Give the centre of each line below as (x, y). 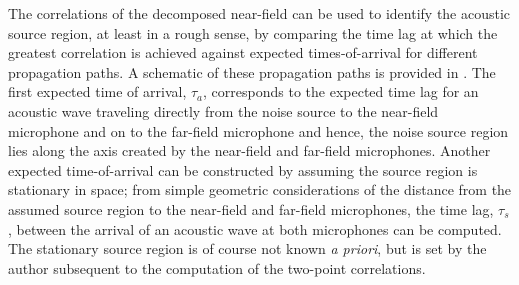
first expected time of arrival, (97, 91)
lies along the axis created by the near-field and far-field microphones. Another (249, 150)
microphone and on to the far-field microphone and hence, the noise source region (258, 130)
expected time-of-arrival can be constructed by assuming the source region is (243, 169)
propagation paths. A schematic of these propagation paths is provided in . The (252, 71)
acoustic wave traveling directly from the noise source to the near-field (223, 110)
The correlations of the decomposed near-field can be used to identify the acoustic (259, 13)
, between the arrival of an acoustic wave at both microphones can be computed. (255, 228)
